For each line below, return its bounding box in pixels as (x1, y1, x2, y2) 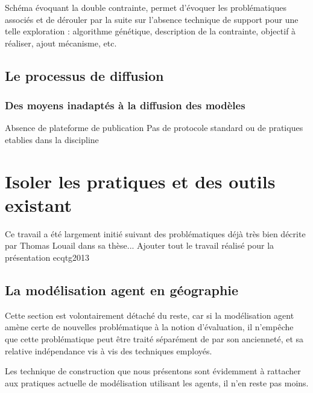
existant (5, 192, 72, 217)
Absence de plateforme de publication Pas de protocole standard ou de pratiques (5, 121, 303, 134)
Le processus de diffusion (5, 66, 164, 85)
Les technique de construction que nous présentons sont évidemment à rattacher (5, 365, 301, 377)
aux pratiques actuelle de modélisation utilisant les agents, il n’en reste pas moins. (5, 376, 309, 389)
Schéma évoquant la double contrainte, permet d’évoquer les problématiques (5, 1, 286, 13)
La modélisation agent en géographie (5, 281, 239, 299)
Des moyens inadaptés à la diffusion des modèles (5, 98, 245, 113)
